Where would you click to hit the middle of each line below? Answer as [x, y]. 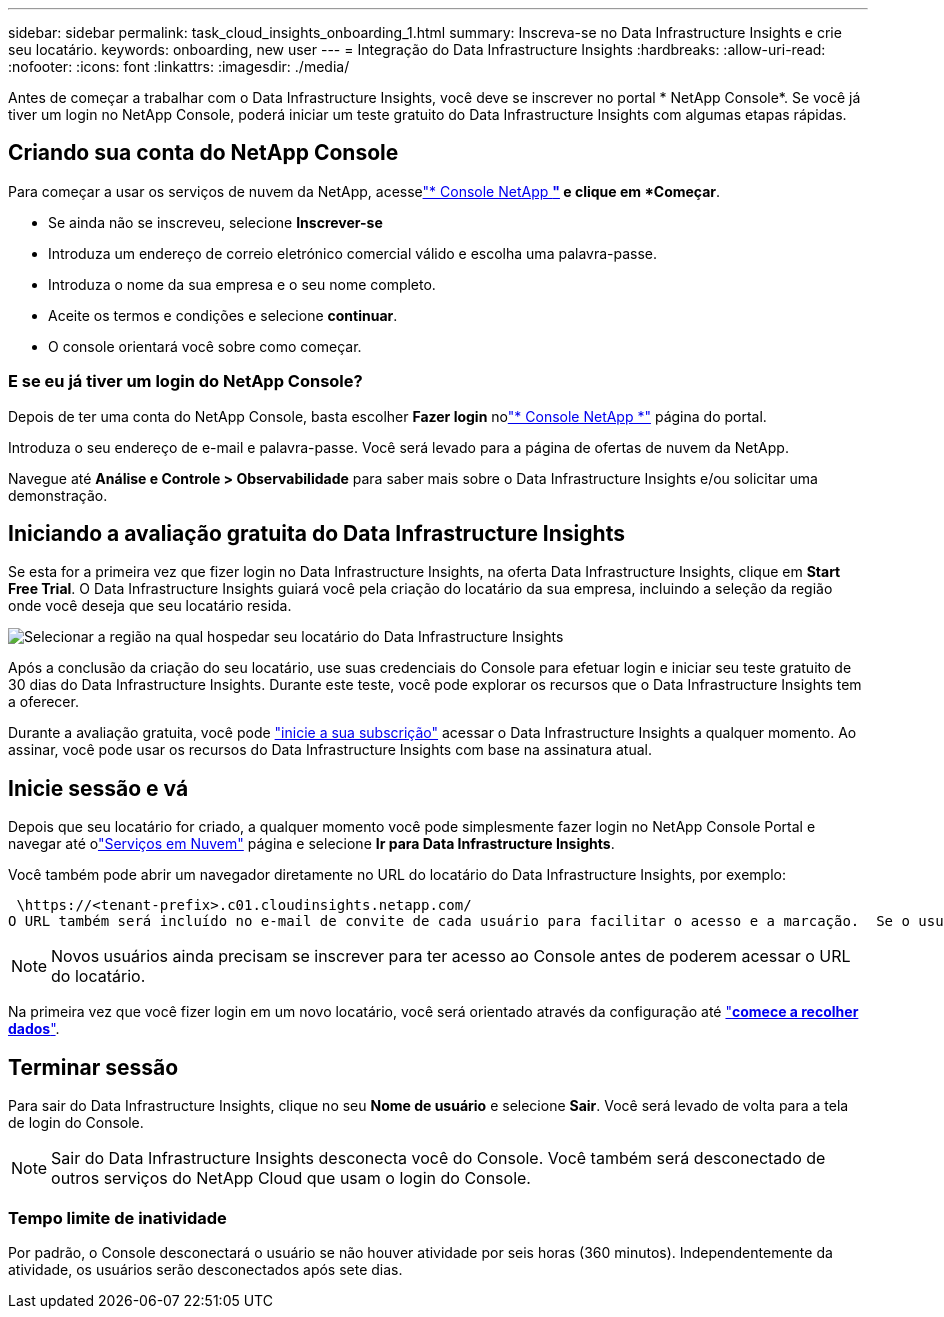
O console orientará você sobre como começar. [205, 346]
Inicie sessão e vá [98, 788]
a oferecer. [43, 702]
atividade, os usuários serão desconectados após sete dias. [205, 1269]
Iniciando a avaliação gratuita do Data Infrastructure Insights [316, 534]
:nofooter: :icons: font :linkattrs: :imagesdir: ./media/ [179, 66]
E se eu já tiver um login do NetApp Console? [185, 381]
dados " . [34, 1029]
